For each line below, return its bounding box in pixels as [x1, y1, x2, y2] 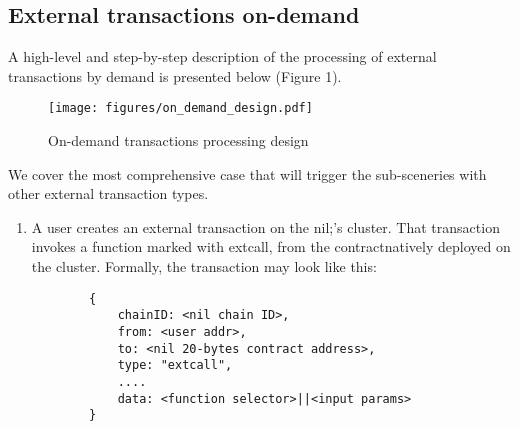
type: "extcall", [117, 358, 233, 373]
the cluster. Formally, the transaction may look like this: [31, 256, 377, 277]
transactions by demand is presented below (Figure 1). [8, 65, 342, 86]
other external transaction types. [8, 183, 209, 204]
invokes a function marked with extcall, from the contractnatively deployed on [31, 236, 511, 257]
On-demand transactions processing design [48, 130, 309, 151]
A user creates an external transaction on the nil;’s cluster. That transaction [31, 216, 500, 237]
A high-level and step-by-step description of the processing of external [8, 46, 437, 67]
